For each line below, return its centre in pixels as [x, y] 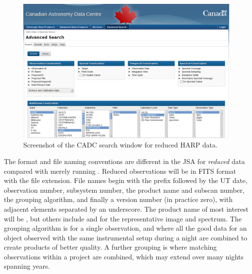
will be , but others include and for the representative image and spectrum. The [123, 218]
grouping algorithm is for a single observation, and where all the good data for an [126, 228]
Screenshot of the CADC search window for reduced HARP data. [120, 145]
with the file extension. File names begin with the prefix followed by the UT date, [126, 180]
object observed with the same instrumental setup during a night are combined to [126, 237]
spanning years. [27, 266]
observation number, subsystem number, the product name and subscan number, [124, 190]
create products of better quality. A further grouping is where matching [110, 247]
